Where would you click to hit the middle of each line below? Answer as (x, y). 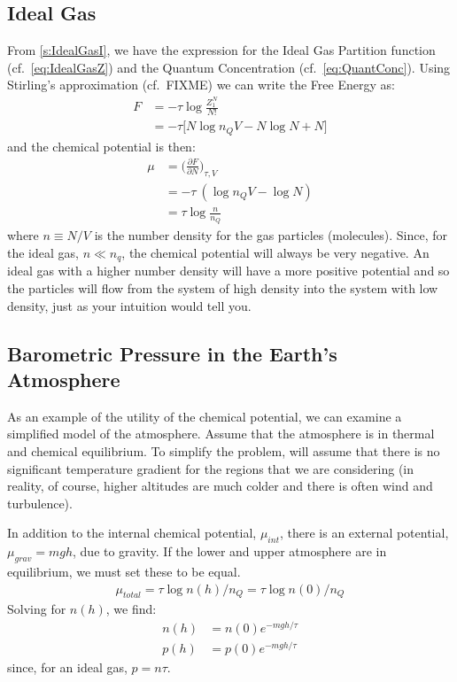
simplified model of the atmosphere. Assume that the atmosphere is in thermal (221, 434)
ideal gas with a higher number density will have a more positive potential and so (228, 271)
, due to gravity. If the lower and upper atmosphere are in (230, 551)
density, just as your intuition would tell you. (129, 305)
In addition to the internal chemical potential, (132, 533)
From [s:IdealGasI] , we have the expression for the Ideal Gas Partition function (221, 50)
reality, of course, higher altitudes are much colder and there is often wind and (220, 486)
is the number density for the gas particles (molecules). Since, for (271, 235)
